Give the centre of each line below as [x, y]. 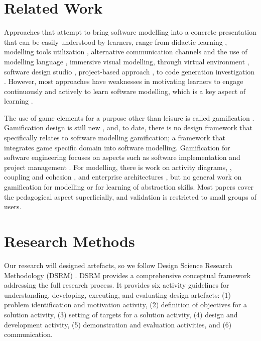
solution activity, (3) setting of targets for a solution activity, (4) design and [121, 314]
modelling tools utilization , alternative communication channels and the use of [126, 52]
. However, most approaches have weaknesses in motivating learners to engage [124, 81]
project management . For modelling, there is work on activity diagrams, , [118, 167]
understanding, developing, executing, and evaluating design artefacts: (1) [117, 294]
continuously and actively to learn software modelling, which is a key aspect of [125, 91]
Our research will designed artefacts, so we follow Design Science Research [118, 265]
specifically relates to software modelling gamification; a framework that [115, 138]
